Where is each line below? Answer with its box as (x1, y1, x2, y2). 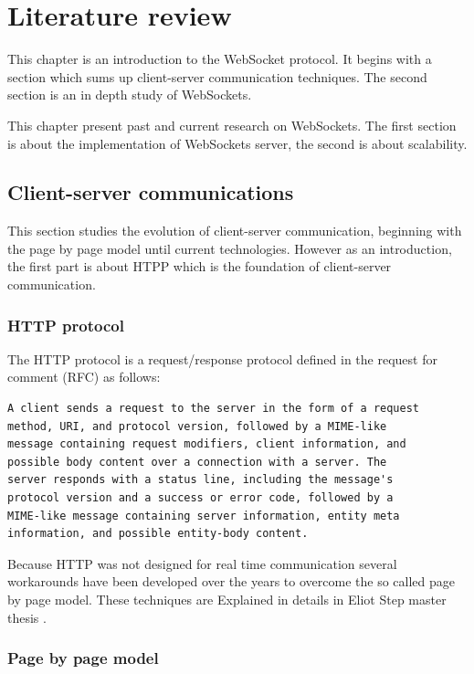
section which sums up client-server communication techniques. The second (7, 67, 427, 86)
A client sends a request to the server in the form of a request (7, 402, 420, 416)
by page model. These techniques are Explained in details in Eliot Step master (7, 590, 447, 609)
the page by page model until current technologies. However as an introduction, (7, 238, 452, 258)
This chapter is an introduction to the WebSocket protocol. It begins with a (7, 49, 432, 68)
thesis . (7, 607, 47, 627)
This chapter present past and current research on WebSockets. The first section (7, 115, 457, 134)
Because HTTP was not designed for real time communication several (7, 553, 397, 573)
